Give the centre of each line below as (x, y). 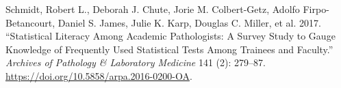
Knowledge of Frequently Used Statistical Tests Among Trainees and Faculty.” (169, 49)
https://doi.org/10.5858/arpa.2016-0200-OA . (99, 75)
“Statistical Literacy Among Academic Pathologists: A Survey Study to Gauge (170, 36)
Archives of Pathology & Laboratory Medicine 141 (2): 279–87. (136, 62)
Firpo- (316, 9)
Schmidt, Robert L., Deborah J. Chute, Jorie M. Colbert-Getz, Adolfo (153, 9)
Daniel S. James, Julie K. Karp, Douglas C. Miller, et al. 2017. (189, 22)
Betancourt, (30, 22)
